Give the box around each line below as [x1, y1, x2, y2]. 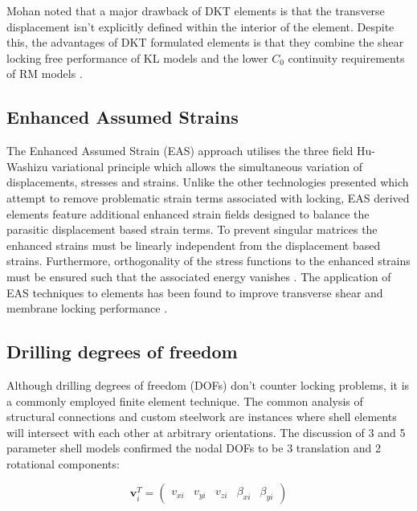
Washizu [6, 157, 48, 174]
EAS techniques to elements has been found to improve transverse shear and [6, 284, 383, 300]
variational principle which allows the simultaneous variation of [51, 157, 363, 174]
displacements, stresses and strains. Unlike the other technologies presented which [6, 174, 409, 190]
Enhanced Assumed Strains [6, 104, 239, 129]
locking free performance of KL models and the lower [6, 49, 268, 66]
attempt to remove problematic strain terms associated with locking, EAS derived [6, 189, 410, 206]
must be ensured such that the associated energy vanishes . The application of [6, 268, 391, 284]
